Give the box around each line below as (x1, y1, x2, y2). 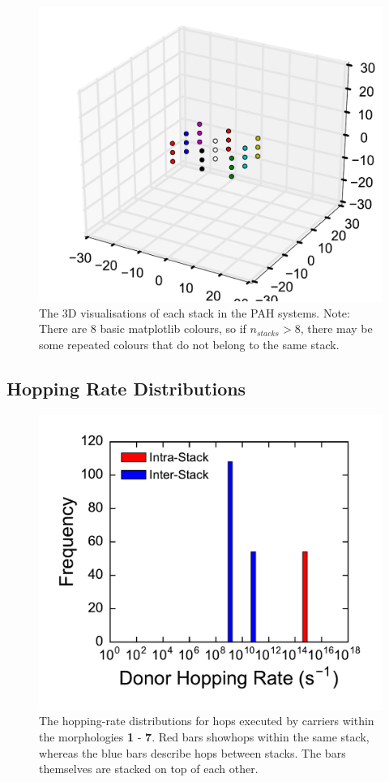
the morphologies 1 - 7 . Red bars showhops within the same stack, (39, 728, 370, 745)
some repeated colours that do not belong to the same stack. (39, 335, 340, 352)
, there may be (300, 320, 373, 337)
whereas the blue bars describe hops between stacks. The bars (39, 744, 346, 761)
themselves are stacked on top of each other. (39, 760, 259, 777)
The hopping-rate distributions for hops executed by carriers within (39, 712, 374, 729)
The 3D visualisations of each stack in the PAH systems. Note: (39, 304, 350, 321)
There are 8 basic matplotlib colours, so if (39, 320, 246, 337)
